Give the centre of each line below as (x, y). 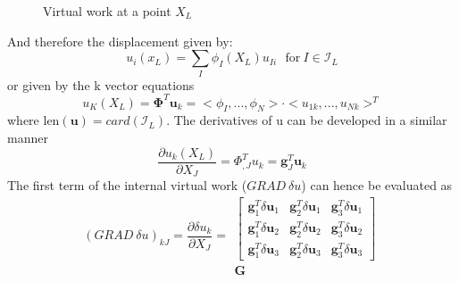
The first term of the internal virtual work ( (127, 185)
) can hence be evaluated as (377, 185)
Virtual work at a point (107, 11)
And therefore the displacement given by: (120, 41)
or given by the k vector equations (101, 84)
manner (28, 137)
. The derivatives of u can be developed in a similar (307, 120)
